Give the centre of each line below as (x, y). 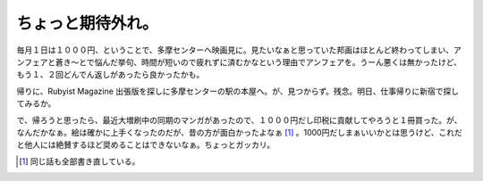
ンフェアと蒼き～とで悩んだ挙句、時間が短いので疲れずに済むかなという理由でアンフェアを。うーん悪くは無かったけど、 (239, 62)
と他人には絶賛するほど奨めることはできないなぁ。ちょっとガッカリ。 (146, 145)
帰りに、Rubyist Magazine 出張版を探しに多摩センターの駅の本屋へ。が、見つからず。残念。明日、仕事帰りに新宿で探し (238, 91)
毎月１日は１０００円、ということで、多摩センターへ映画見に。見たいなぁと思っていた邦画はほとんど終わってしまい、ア (239, 50)
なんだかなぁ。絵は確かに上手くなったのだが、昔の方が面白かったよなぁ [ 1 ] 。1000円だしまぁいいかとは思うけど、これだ (239, 132)
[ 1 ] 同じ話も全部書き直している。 (80, 161)
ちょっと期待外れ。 (87, 23)
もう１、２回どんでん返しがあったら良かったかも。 (110, 75)
